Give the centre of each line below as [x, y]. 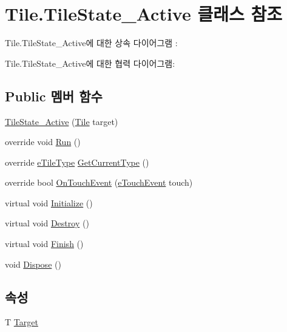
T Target [22, 322]
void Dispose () [33, 264]
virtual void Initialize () [49, 202]
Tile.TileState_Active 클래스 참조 [143, 14]
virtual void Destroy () [47, 223]
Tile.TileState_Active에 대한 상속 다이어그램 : [91, 43]
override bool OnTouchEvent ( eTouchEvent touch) [99, 182]
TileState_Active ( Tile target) [62, 121]
